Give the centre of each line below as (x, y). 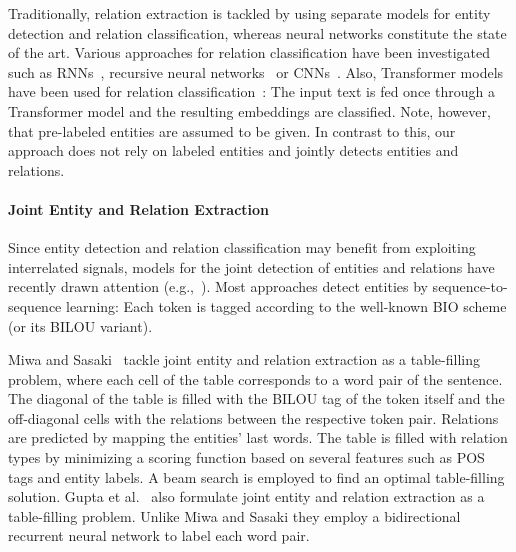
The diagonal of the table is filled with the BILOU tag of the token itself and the (256, 398)
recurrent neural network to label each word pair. (159, 535)
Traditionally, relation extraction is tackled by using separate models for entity (249, 13)
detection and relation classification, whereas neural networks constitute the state (257, 32)
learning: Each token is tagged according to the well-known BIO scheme (286, 305)
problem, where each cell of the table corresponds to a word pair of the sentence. (255, 378)
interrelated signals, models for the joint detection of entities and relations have (251, 266)
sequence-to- (470, 286)
